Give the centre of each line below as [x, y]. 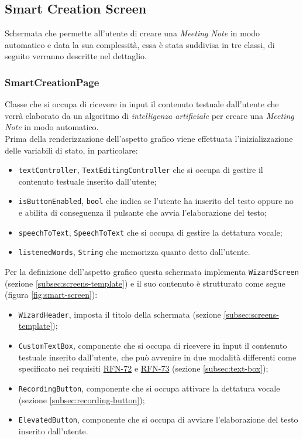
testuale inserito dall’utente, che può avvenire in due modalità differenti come [157, 357]
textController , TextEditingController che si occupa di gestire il [141, 170]
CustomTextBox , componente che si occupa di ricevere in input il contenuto [153, 346]
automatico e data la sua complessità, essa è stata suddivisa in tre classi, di [140, 44]
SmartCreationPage [52, 82]
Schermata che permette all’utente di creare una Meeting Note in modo [132, 33]
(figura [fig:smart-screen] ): [51, 295]
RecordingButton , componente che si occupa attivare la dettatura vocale [149, 388]
